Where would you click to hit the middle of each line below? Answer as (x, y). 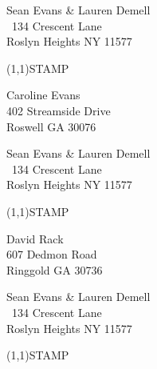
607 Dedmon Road (52, 254)
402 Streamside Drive (59, 110)
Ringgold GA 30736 (55, 269)
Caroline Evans (43, 95)
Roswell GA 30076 (51, 126)
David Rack (35, 238)
